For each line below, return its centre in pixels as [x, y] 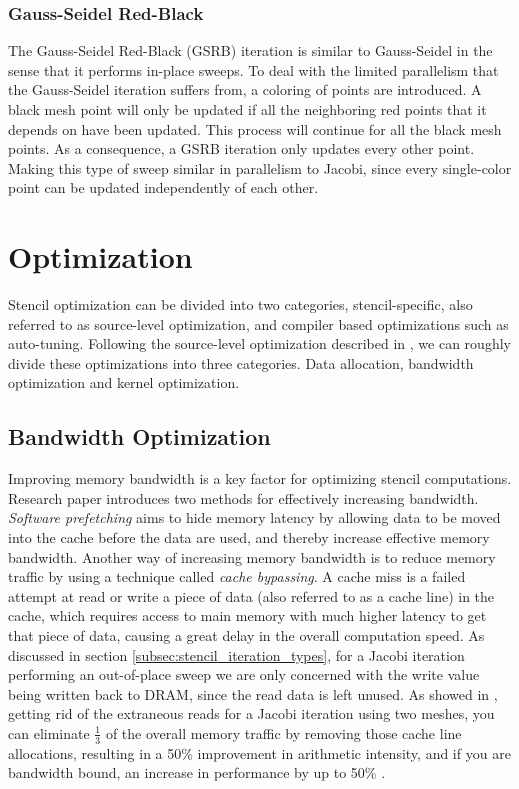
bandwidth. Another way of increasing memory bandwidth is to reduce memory [252, 556]
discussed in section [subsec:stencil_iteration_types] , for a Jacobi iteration [236, 654]
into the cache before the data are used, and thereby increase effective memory [249, 537]
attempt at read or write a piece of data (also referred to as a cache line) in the [251, 595]
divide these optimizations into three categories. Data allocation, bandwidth [241, 362]
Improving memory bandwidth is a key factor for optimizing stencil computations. [260, 478]
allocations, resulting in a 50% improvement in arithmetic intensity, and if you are [259, 752]
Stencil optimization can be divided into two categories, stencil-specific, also [240, 304]
